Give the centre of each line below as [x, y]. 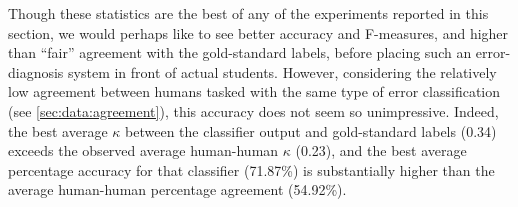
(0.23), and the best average [381, 150]
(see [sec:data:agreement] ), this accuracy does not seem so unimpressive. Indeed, [253, 110]
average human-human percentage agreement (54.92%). [177, 189]
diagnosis [36, 71]
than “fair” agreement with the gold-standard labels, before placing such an [240, 52]
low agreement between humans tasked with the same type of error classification [254, 91]
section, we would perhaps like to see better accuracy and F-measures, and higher [258, 32]
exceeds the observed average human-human [143, 150]
